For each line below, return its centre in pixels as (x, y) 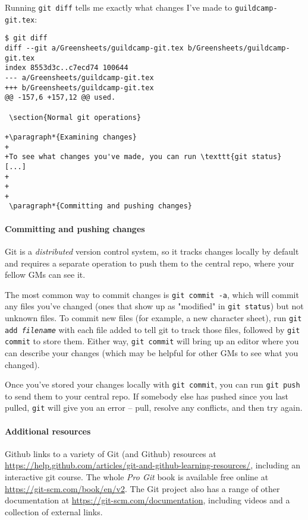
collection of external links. (54, 511)
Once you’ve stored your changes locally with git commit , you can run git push (153, 384)
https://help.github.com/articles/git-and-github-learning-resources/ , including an (153, 465)
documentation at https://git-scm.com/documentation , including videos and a (147, 500)
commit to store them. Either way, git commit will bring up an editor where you (152, 341)
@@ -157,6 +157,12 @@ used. (60, 98)
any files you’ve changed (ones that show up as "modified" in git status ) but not (154, 306)
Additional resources (48, 431)
